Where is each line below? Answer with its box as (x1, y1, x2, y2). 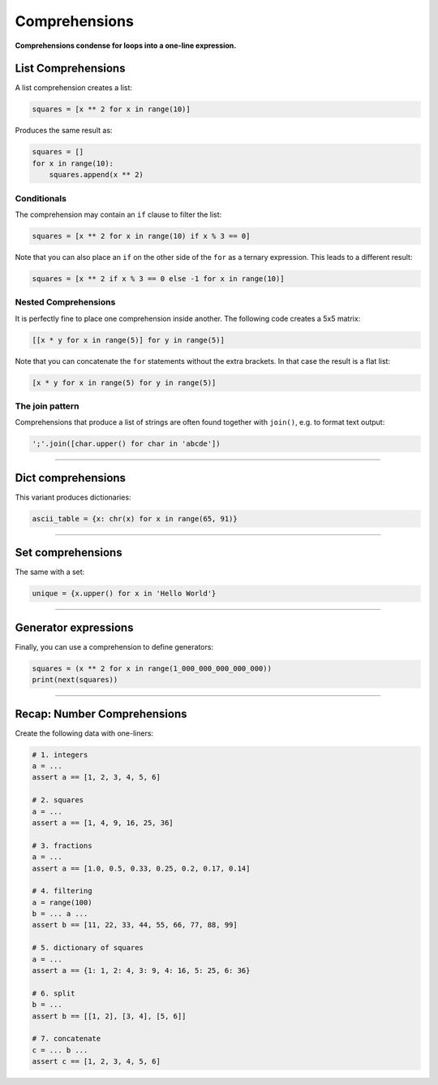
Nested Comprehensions (15, 296, 116, 308)
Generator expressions (15, 620, 134, 634)
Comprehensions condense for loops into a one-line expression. (15, 41, 237, 50)
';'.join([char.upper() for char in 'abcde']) (32, 439, 221, 448)
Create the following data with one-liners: (15, 728, 154, 738)
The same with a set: (15, 567, 85, 577)
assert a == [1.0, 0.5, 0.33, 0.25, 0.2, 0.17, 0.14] (32, 863, 251, 873)
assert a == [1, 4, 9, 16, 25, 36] (32, 818, 174, 828)
